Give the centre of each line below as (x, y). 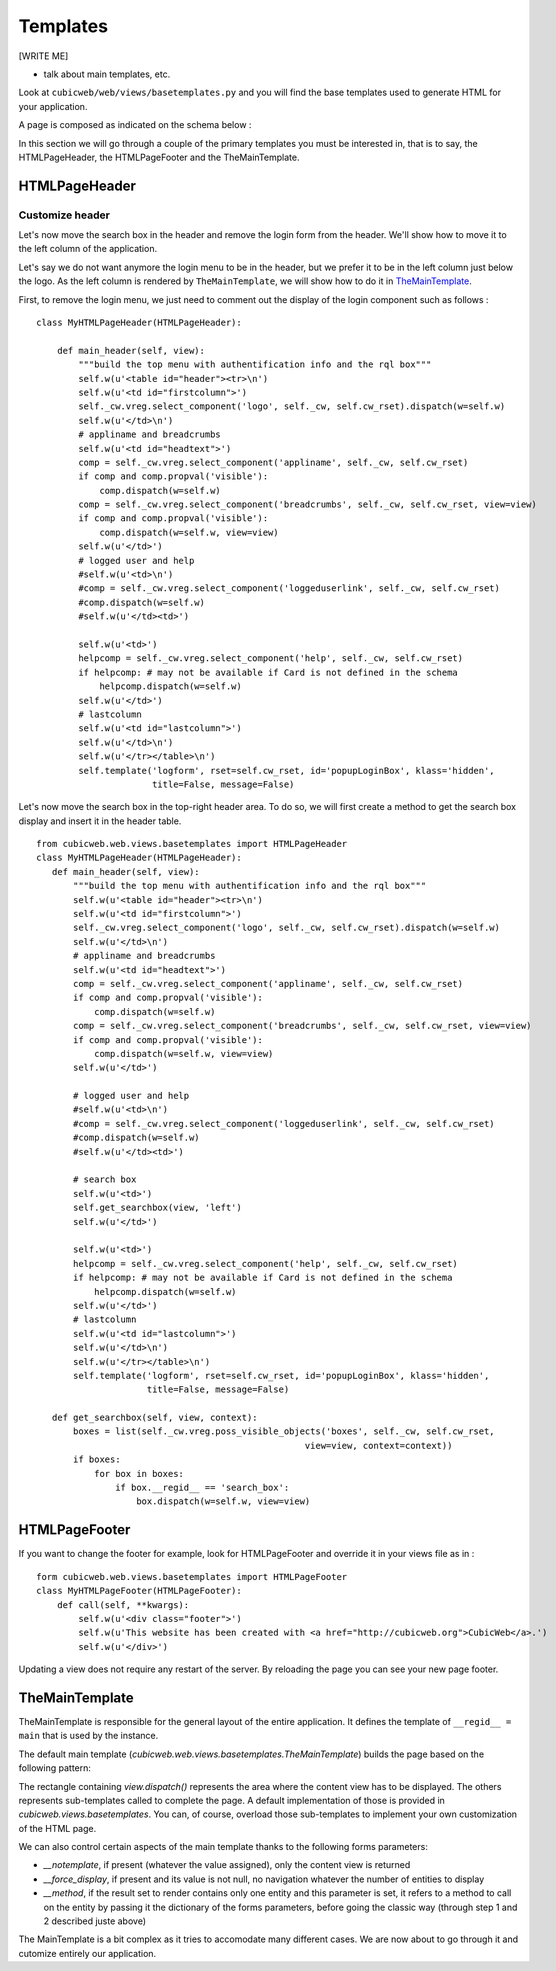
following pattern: (55, 1768)
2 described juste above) (95, 1921)
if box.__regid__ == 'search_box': (202, 1488)
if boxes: (97, 1459)
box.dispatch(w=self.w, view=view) (223, 1501)
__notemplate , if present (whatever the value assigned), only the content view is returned (227, 1865)
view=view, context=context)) (378, 1445)
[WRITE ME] (43, 56)
